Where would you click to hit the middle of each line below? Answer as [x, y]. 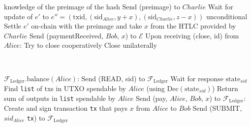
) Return [225, 88]
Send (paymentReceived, [66, 35]
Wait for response [197, 78]
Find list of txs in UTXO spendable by [65, 88]
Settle [13, 26]
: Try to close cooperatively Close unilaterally [88, 45]
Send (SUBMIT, [217, 108]
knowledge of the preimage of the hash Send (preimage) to [92, 6]
